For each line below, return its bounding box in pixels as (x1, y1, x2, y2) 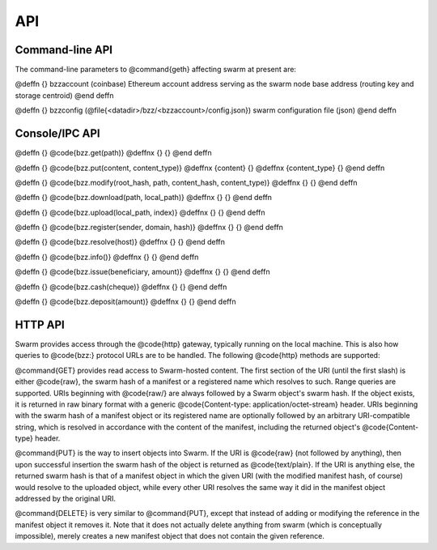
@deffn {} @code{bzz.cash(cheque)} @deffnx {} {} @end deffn (15, 282, 227, 292)
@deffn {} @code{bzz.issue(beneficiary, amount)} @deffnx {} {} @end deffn (15, 267, 270, 277)
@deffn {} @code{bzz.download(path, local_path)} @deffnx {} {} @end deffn (15, 193, 273, 203)
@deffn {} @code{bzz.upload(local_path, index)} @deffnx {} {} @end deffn (15, 207, 266, 217)
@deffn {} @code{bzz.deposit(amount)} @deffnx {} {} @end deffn (15, 296, 236, 307)
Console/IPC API (15, 126, 100, 141)
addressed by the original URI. (15, 494, 117, 504)
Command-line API (15, 43, 113, 57)
